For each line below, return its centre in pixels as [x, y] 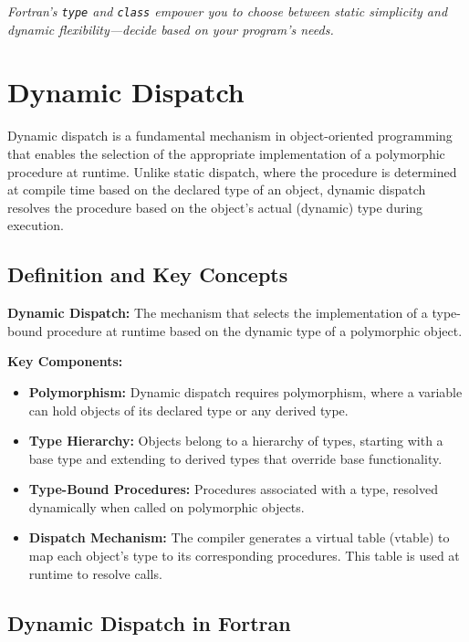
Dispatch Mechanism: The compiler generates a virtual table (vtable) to [239, 537]
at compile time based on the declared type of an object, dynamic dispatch [217, 189]
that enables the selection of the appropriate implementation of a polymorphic [226, 153]
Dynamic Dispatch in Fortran [149, 622]
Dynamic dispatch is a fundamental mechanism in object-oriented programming [230, 136]
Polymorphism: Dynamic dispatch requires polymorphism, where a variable [245, 391]
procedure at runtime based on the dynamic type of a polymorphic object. [255, 330]
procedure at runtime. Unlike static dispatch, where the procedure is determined [232, 171]
